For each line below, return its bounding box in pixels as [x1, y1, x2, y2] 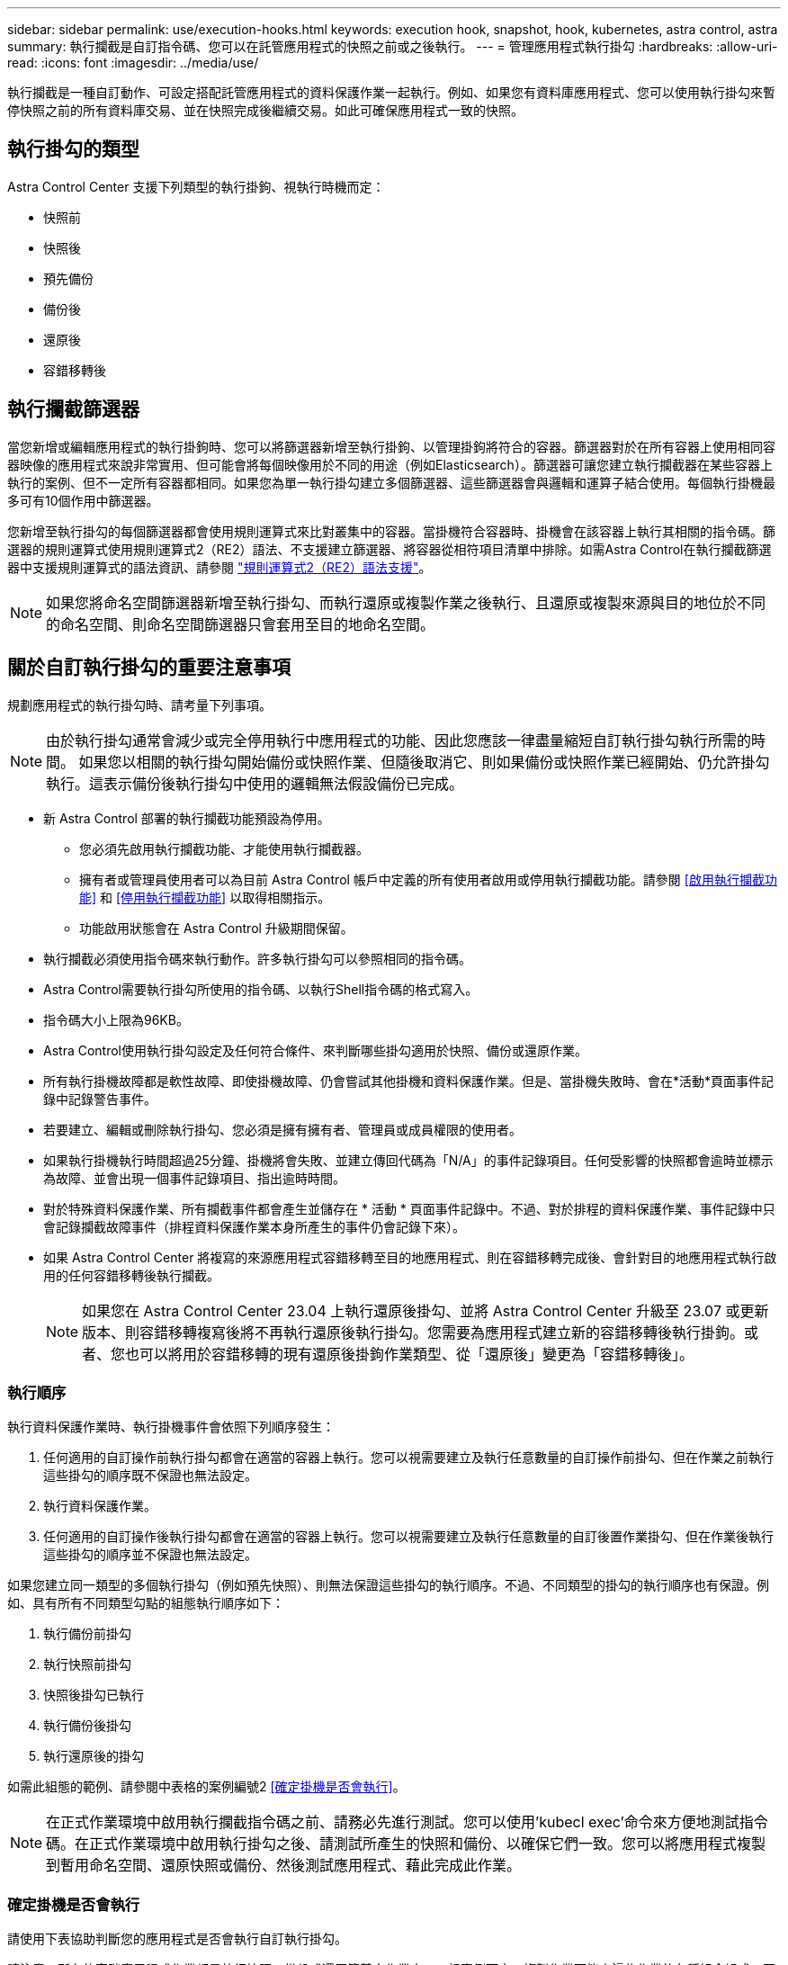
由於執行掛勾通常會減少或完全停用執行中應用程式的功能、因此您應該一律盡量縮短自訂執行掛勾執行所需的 [46, 731, 752, 749]
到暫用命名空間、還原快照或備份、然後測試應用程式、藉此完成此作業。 [46, 1856, 522, 1875]
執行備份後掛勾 [43, 1718, 131, 1734]
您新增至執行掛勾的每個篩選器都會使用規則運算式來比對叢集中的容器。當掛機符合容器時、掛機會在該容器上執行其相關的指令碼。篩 [7, 523, 775, 539]
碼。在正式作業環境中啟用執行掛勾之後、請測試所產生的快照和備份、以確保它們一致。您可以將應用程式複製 [46, 1835, 766, 1853]
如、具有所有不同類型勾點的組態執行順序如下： [7, 1595, 284, 1611]
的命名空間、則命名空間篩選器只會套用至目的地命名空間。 [46, 615, 435, 633]
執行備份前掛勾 [43, 1626, 131, 1642]
